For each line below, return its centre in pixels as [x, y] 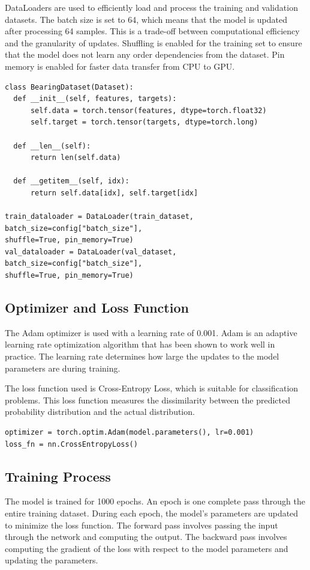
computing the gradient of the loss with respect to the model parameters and [147, 548]
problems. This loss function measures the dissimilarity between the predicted [148, 400]
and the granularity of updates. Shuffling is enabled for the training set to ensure [154, 42]
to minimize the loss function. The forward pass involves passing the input [142, 525]
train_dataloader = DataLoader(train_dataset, [99, 217]
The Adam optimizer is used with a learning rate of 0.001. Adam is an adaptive [151, 332]
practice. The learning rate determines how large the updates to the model [142, 356]
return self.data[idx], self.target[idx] [114, 193]
